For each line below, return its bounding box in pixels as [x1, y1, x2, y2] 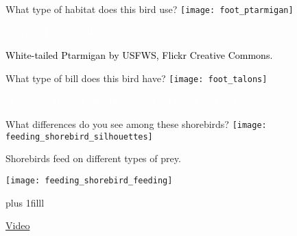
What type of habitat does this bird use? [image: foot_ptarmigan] [5, 2, 294, 16]
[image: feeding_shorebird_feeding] [5, 176, 173, 185]
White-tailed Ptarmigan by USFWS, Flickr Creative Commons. [5, 48, 273, 62]
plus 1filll [5, 195, 45, 209]
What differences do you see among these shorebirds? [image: [5, 117, 267, 131]
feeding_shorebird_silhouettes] [5, 131, 153, 142]
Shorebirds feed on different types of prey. [5, 151, 181, 166]
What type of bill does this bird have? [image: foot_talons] [5, 70, 268, 85]
